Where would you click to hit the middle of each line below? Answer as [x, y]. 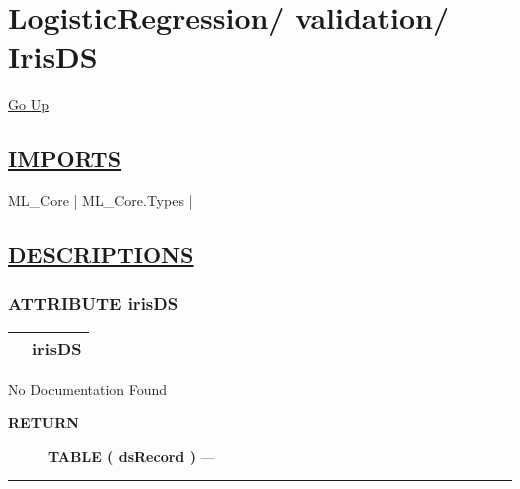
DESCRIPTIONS [101, 254]
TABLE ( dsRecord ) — [131, 455]
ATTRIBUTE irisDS [93, 303]
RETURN [43, 422]
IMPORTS [65, 158]
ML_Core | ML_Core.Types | [100, 200]
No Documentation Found [88, 388]
